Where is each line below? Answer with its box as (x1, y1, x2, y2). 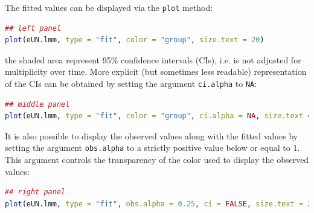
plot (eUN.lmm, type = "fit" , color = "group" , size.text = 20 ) (5, 36, 264, 45)
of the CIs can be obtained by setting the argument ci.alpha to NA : (5, 77, 257, 90)
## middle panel (5, 100, 70, 109)
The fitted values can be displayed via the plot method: (5, 1, 213, 13)
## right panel (5, 188, 66, 197)
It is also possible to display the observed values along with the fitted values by (5, 129, 298, 142)
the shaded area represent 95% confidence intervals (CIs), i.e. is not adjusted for (5, 53, 301, 66)
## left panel (5, 24, 62, 33)
